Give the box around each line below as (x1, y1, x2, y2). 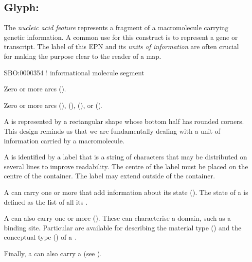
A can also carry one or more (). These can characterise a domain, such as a (4, 213, 231, 223)
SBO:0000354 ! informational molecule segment (4, 67, 144, 77)
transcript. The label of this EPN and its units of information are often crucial (4, 41, 239, 52)
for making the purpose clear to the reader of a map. (4, 51, 162, 61)
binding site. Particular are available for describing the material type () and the (4, 222, 241, 232)
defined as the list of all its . (4, 196, 88, 207)
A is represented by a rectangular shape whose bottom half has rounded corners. (4, 116, 244, 126)
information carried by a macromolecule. (4, 135, 125, 145)
